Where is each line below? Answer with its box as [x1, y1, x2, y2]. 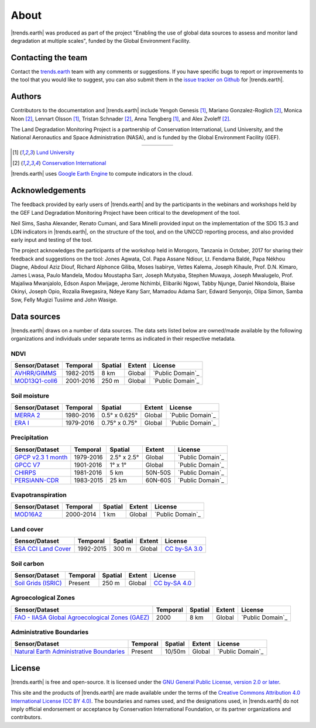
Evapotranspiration [11, 491, 67, 499]
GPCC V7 [14, 461, 40, 469]
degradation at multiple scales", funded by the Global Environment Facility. [11, 37, 191, 44]
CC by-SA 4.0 [153, 579, 192, 587]
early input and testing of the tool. [11, 236, 93, 243]
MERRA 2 [14, 411, 40, 419]
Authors [11, 91, 42, 102]
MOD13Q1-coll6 [14, 377, 58, 385]
